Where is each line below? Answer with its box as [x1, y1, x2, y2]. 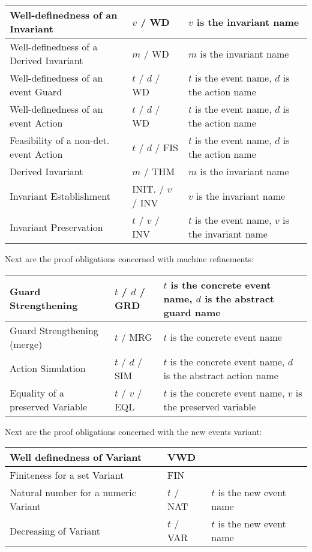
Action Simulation [10, 361, 86, 376]
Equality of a [10, 385, 64, 400]
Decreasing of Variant [10, 523, 101, 538]
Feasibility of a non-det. [10, 133, 110, 147]
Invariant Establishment [10, 188, 111, 203]
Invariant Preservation [10, 220, 103, 234]
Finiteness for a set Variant [10, 468, 124, 482]
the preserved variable [163, 399, 256, 413]
